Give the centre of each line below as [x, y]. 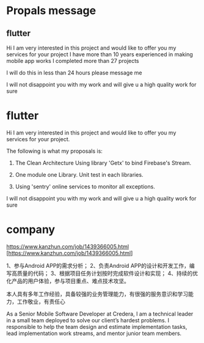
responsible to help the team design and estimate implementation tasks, [97, 326]
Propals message [51, 11]
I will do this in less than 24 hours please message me [74, 73]
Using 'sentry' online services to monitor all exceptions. [85, 186]
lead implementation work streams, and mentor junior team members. [94, 333]
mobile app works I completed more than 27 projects [73, 61]
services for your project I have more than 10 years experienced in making [100, 54]
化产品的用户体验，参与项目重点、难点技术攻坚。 [68, 281]
